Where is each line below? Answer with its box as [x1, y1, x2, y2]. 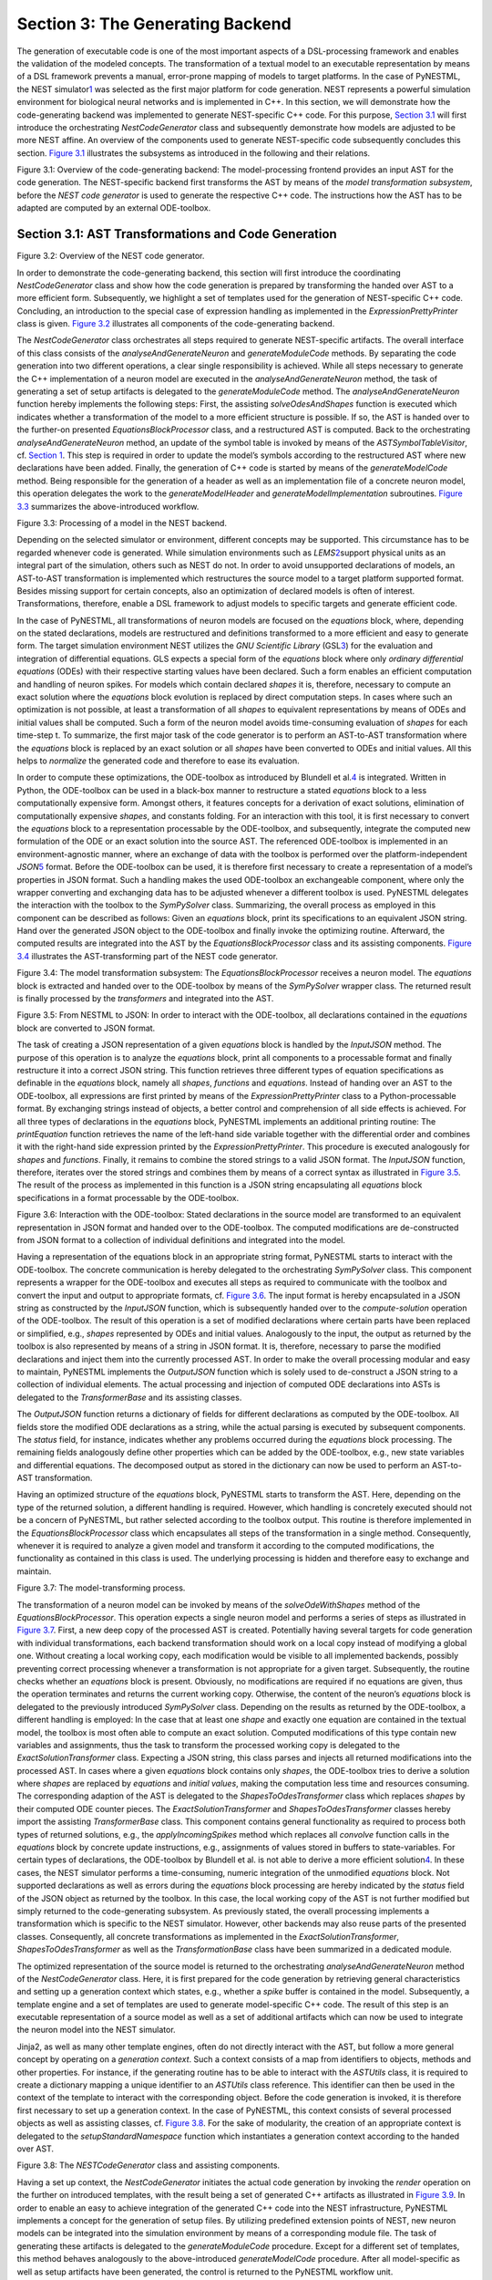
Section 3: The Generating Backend [16, 14, 292, 34]
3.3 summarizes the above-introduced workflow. [16, 501, 200, 512]
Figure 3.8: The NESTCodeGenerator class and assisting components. [16, 2160, 281, 2171]
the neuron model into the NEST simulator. [16, 2025, 177, 2036]
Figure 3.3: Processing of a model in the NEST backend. [16, 517, 228, 528]
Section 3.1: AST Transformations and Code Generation [16, 226, 337, 242]
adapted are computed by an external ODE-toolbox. [16, 202, 211, 213]
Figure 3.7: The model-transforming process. [16, 1582, 186, 1593]
